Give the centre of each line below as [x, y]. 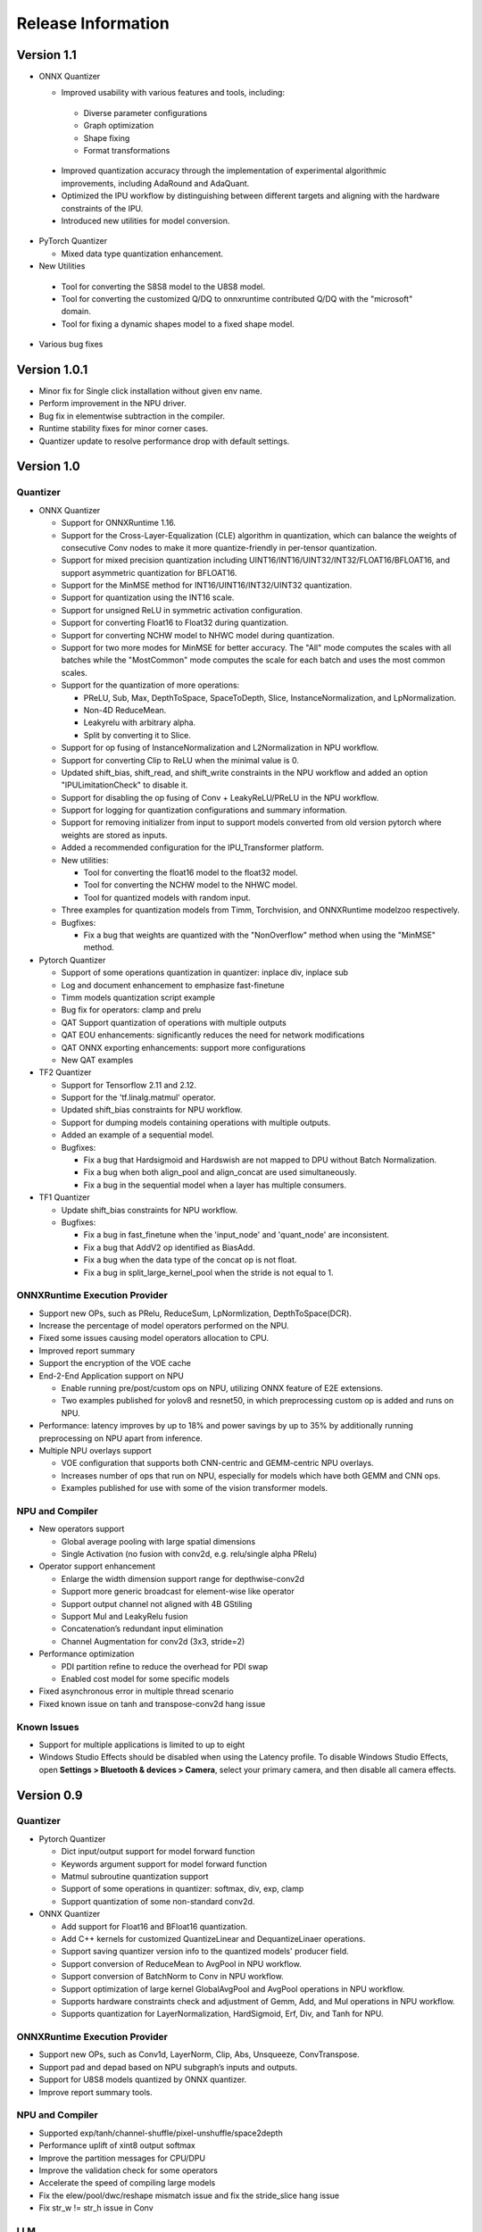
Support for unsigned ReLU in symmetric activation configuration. [182, 610]
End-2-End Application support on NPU [112, 1376]
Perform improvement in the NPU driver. [112, 404]
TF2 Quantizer [65, 1072]
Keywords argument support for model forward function [164, 1864]
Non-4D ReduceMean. [125, 710]
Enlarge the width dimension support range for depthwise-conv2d [183, 1578]
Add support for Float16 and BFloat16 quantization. [154, 1926]
